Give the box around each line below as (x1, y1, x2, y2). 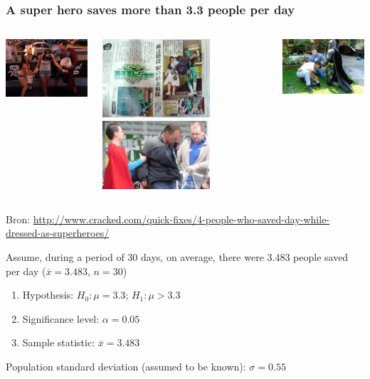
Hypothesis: (22, 287, 74, 302)
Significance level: (22, 311, 100, 326)
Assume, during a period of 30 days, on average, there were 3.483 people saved (6, 250, 349, 265)
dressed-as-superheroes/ (6, 225, 110, 240)
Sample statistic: (22, 335, 95, 350)
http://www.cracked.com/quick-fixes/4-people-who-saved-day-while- (33, 211, 330, 226)
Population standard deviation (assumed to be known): (6, 359, 246, 374)
